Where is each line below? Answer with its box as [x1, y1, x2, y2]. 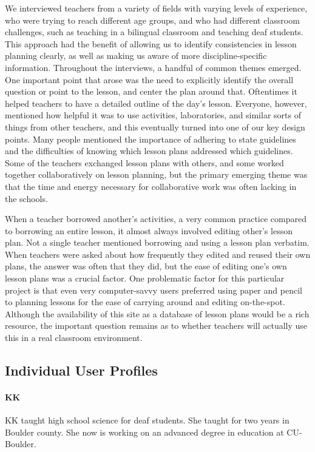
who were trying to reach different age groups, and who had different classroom [5, 13, 300, 26]
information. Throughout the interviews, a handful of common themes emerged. [5, 61, 302, 73]
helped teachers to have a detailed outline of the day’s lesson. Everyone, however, [5, 96, 307, 109]
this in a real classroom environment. [5, 331, 143, 344]
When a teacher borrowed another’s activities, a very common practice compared [5, 212, 307, 225]
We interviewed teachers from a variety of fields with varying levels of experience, [5, 2, 308, 14]
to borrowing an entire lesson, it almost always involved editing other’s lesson [5, 224, 293, 237]
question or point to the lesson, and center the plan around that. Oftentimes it [5, 85, 297, 98]
